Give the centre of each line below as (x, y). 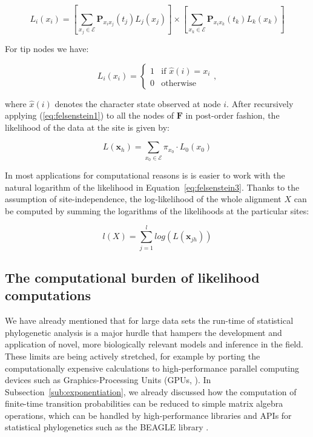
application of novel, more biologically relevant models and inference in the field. (154, 344)
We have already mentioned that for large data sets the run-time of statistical (149, 320)
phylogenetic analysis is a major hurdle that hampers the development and (143, 332)
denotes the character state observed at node (138, 103)
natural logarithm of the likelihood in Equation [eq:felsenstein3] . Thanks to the (152, 187)
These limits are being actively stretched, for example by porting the (133, 356)
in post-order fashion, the (232, 115)
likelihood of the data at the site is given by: (87, 127)
